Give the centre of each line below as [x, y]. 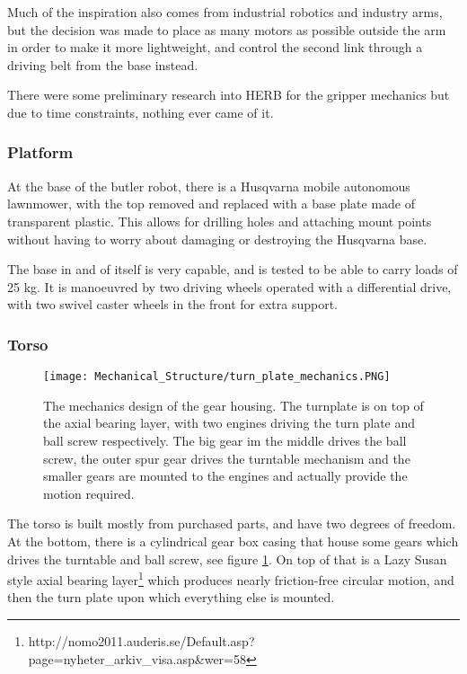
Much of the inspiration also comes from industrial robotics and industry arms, [225, 12]
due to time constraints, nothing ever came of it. [141, 112]
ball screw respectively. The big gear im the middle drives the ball [225, 440]
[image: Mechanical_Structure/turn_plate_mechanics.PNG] [217, 377]
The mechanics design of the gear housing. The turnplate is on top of [233, 405]
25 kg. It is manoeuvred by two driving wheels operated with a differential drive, [229, 286]
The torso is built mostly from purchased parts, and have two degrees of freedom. [232, 523]
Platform [40, 152]
